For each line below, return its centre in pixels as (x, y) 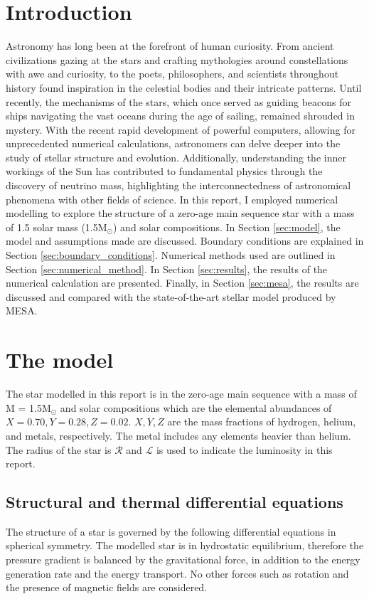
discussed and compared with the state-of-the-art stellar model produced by (171, 296)
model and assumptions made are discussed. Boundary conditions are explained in (185, 241)
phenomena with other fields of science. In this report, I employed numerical (172, 199)
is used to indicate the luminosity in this (244, 449)
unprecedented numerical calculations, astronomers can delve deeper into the (173, 143)
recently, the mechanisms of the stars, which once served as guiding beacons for (178, 101)
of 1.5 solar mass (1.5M (57, 227)
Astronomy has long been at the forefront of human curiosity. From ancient (170, 46)
